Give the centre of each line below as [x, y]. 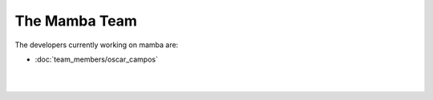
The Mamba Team [76, 21]
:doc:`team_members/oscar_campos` [96, 59]
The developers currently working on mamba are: [97, 45]
